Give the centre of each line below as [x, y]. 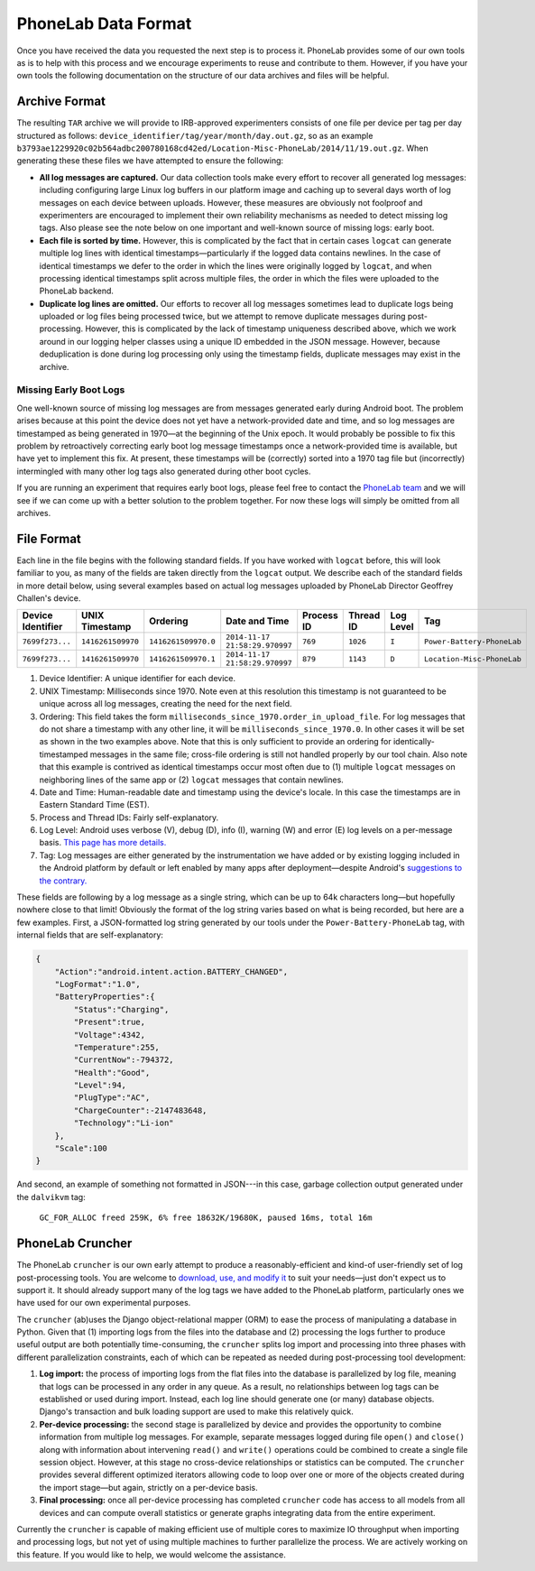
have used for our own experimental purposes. [104, 1303]
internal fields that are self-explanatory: [90, 935]
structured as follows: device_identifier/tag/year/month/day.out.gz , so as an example [195, 135]
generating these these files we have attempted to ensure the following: [150, 161]
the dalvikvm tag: [51, 1197]
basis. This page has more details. [103, 843]
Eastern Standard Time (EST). [95, 805]
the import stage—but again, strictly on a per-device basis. [149, 1487]
